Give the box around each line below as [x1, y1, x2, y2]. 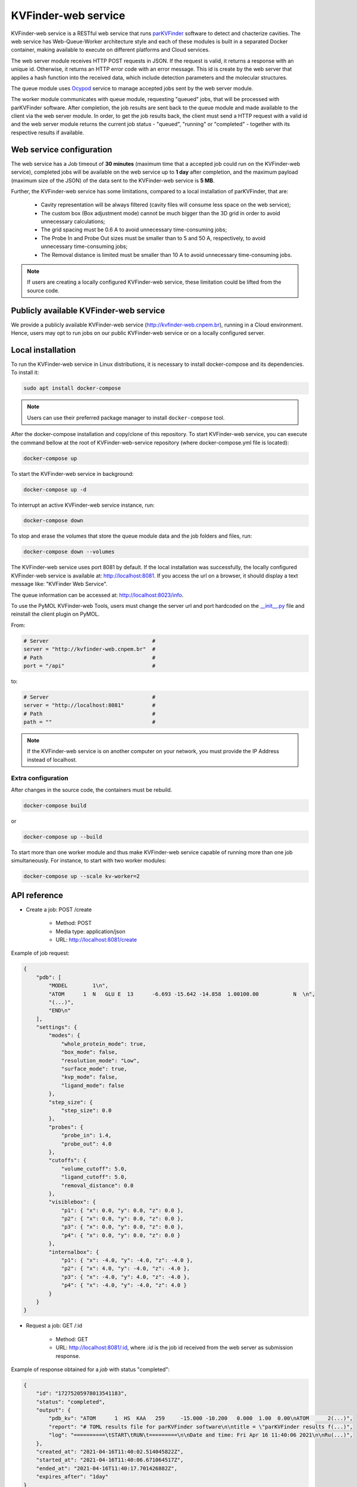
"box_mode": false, [61, 1049, 118, 1056]
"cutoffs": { [48, 1157, 87, 1164]
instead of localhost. [27, 756, 77, 763]
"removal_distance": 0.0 [61, 1182, 134, 1189]
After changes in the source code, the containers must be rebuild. [11, 786, 173, 793]
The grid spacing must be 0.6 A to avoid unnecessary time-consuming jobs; [40, 226, 227, 233]
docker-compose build [23, 802, 87, 809]
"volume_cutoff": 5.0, [61, 1165, 127, 1172]
